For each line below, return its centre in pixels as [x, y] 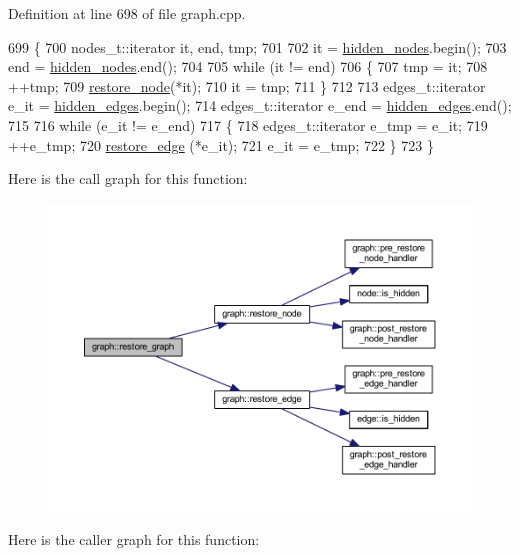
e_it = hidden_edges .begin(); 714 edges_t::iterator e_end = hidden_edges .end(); [260, 105]
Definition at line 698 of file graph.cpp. [127, 13]
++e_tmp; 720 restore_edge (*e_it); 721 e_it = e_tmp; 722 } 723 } [221, 144]
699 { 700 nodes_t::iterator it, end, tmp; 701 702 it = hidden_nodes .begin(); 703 [257, 46]
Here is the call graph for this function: [128, 178]
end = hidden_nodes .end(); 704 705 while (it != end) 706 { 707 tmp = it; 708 [248, 66]
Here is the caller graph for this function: [134, 538]
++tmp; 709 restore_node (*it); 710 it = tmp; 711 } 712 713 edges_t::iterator [247, 85]
